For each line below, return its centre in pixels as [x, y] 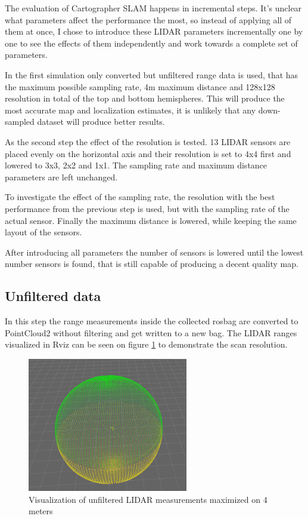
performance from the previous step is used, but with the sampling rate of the [147, 208]
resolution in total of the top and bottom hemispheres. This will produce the [145, 98]
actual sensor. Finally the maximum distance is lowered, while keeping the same [151, 220]
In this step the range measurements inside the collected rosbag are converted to [152, 321]
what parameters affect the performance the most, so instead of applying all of [148, 19]
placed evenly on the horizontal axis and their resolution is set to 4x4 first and [148, 153]
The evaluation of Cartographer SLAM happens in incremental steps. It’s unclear [153, 8]
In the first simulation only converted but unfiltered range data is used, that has [152, 74]
